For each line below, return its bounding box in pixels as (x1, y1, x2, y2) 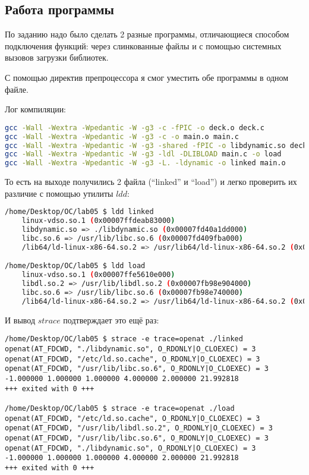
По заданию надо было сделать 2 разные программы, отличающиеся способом (5, 28, 289, 40)
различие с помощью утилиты (5, 187, 113, 199)
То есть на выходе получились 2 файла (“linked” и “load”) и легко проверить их (5, 175, 297, 188)
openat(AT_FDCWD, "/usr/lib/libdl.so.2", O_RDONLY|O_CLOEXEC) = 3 (5, 424, 273, 433)
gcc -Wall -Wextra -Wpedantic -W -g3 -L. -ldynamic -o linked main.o (5, 159, 286, 168)
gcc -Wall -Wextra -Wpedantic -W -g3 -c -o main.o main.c (5, 132, 239, 141)
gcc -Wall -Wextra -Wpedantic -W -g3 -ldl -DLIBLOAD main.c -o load (5, 150, 282, 159)
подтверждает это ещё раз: (63, 313, 159, 326)
